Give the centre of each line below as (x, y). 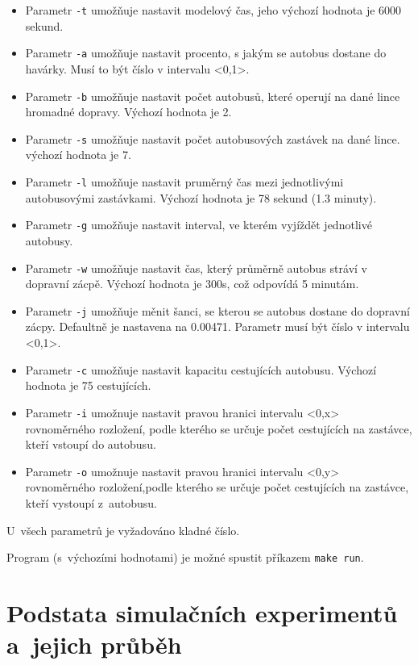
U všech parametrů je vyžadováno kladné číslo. (123, 530)
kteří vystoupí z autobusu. (91, 502)
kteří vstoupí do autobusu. (91, 444)
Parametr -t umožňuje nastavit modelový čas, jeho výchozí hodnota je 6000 (213, 10)
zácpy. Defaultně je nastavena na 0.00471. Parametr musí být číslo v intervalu (217, 326)
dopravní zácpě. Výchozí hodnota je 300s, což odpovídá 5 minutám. (192, 284)
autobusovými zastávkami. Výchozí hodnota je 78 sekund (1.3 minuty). (201, 197)
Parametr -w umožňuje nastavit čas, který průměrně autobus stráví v (196, 268)
